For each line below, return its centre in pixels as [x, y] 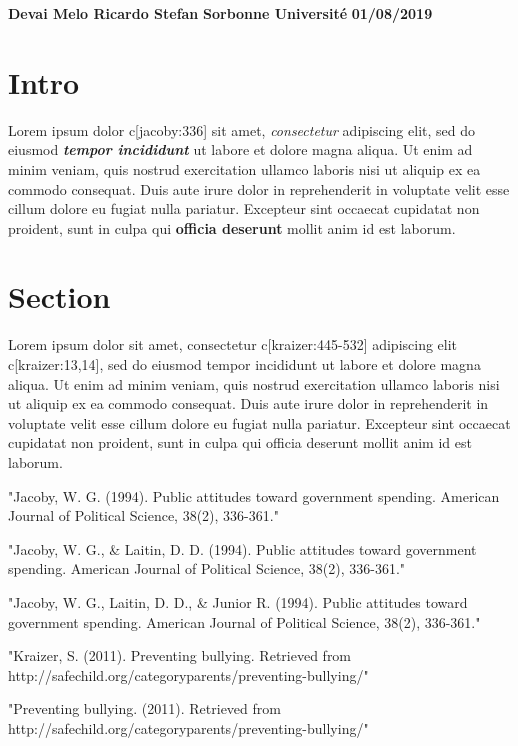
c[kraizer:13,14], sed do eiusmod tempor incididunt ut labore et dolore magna [244, 364]
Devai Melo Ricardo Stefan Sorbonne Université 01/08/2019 [220, 13]
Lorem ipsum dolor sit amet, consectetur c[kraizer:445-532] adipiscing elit [233, 344]
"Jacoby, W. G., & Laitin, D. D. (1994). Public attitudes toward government [242, 548]
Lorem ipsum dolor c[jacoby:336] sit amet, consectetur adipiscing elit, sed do [241, 129]
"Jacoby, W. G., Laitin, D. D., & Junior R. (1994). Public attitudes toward [238, 601]
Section [59, 296]
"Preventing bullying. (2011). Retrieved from [144, 708]
